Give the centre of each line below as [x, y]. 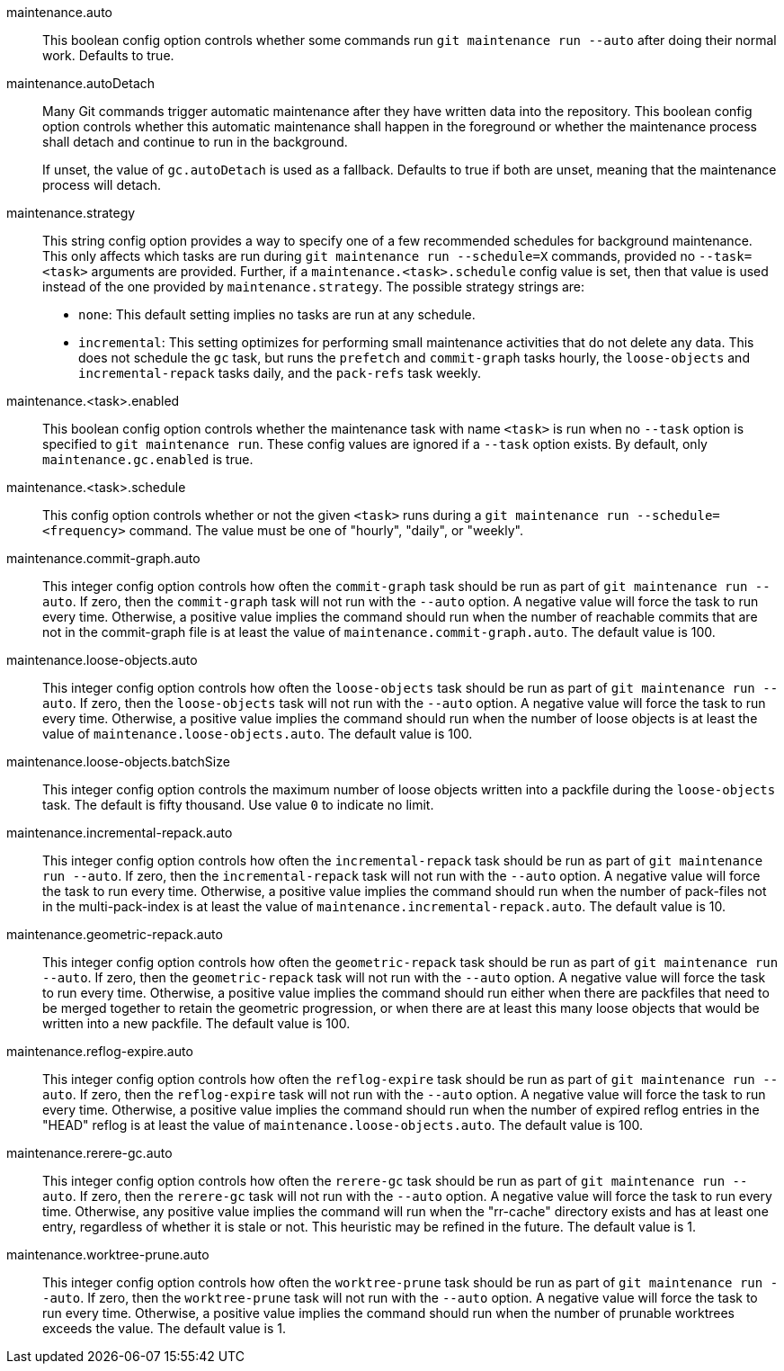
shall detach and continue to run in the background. [195, 142]
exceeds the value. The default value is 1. [165, 1328]
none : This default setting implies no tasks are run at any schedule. [277, 314]
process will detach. [102, 185]
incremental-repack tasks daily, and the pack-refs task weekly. [280, 373]
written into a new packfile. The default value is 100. [196, 1023]
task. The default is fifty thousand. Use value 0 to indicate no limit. [238, 805]
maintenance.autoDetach [81, 83]
